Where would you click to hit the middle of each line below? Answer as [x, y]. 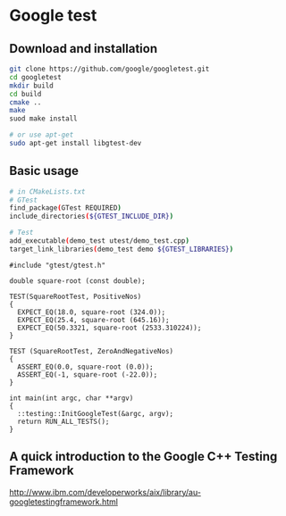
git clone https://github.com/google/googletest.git [109, 69]
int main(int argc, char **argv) [71, 398]
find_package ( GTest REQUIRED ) [66, 208]
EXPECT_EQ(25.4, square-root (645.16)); [93, 320]
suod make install [43, 119]
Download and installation [84, 49]
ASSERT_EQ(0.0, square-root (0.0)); [85, 367]
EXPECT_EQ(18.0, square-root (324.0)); [92, 312]
